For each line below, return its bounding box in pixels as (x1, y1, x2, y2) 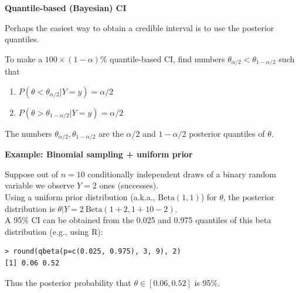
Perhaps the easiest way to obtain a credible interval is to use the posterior (5, 21, 274, 33)
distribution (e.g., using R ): (5, 225, 103, 237)
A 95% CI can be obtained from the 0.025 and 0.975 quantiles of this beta (5, 214, 271, 226)
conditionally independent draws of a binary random (87, 167, 276, 180)
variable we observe (5, 179, 74, 191)
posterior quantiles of (189, 127, 265, 139)
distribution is (5, 202, 55, 214)
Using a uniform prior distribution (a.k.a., (5, 191, 155, 203)
